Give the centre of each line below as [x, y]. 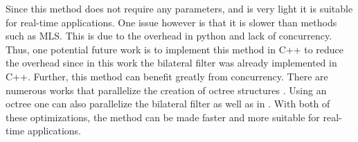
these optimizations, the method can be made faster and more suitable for [163, 117]
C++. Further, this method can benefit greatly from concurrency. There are [167, 76]
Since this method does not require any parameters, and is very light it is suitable [179, 8]
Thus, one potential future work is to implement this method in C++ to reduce [175, 49]
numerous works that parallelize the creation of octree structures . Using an [166, 90]
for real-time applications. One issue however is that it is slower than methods [171, 22]
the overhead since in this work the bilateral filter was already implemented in [171, 63]
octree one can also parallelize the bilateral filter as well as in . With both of [168, 104]
